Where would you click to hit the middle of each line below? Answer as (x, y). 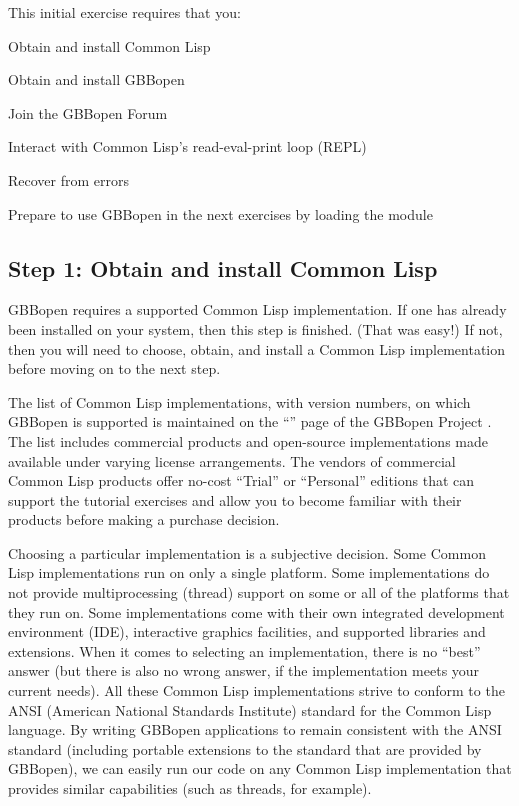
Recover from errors (69, 179)
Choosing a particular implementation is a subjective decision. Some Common (247, 552)
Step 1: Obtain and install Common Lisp (223, 267)
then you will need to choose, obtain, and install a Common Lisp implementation (257, 348)
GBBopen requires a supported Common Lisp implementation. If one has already (257, 309)
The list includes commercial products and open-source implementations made (248, 440)
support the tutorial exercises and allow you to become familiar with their (235, 499)
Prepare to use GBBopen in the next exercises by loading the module (220, 213)
